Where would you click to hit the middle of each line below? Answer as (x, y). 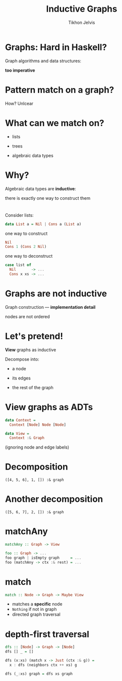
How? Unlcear (19, 103)
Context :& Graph (27, 438)
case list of (18, 265)
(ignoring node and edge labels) (37, 447)
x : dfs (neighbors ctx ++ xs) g (43, 665)
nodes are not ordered (27, 316)
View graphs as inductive (31, 350)
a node (19, 368)
